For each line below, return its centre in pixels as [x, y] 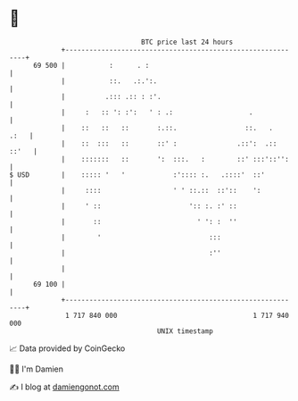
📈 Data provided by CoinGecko [67, 348]
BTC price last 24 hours [187, 42]
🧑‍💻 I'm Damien [37, 369]
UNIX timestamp [185, 331]
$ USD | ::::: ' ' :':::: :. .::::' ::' [137, 175]
